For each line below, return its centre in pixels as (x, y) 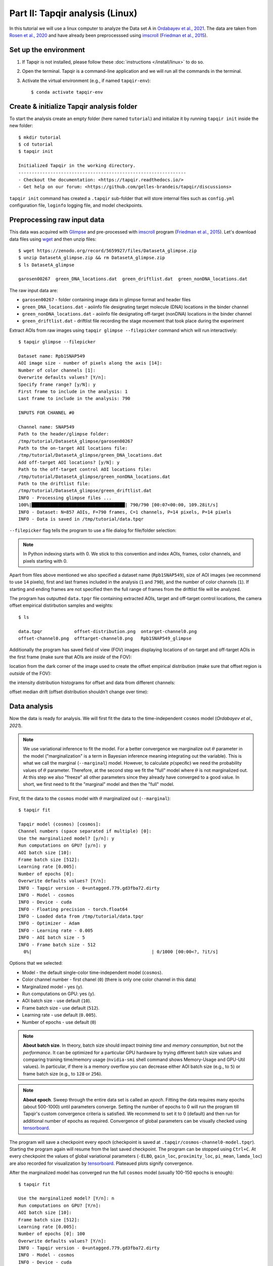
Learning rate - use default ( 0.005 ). (59, 1015)
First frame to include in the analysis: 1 (73, 391)
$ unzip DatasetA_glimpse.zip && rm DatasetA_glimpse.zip (92, 258)
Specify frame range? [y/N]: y (57, 384)
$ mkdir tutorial (40, 137)
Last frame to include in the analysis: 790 (75, 399)
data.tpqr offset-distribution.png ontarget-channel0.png (108, 631)
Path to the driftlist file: (54, 484)
